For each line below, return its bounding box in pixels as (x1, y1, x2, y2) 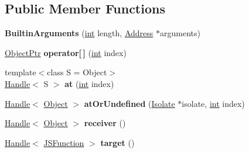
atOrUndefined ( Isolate (84, 97, 175, 109)
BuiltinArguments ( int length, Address (5, 27, 154, 39)
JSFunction (43, 136, 84, 148)
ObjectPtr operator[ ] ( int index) (5, 46, 127, 58)
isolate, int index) (182, 97, 245, 109)
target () (100, 136, 135, 148)
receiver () (84, 117, 126, 129)
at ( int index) (64, 77, 114, 89)
